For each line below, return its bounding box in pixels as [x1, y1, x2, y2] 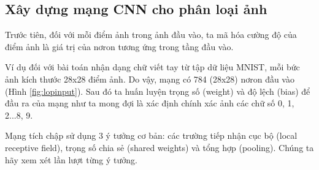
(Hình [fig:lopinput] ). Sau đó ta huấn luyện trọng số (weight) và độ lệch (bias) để [5, 84, 310, 97]
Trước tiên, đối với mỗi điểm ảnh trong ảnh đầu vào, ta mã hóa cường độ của [5, 28, 297, 41]
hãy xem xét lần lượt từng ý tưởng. [5, 153, 137, 166]
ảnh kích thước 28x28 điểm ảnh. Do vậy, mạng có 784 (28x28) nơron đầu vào [5, 72, 294, 85]
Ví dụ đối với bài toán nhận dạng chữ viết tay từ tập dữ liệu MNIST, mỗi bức [5, 61, 300, 73]
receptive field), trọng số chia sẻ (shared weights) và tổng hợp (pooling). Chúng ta [5, 141, 314, 153]
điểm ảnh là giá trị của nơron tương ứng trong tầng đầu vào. [5, 40, 234, 53]
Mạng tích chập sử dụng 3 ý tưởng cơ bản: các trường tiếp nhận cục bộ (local [5, 129, 298, 142]
